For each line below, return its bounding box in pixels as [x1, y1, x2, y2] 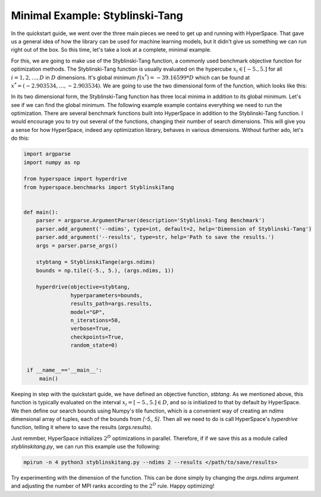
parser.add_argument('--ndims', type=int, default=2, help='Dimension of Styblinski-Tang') [36, 225, 312, 232]
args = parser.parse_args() [36, 242, 118, 249]
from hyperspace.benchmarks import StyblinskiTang [23, 184, 175, 190]
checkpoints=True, [70, 334, 124, 340]
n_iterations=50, [70, 317, 121, 324]
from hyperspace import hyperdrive [23, 175, 127, 183]
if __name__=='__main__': [27, 367, 102, 374]
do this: [11, 134, 30, 142]
